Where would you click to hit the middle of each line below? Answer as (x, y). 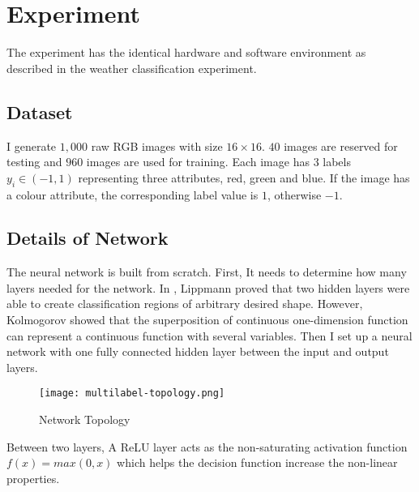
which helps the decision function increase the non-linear (257, 462)
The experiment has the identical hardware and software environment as (186, 52)
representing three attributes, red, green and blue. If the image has (244, 177)
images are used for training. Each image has (198, 162)
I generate (32, 145)
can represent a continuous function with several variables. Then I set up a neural (209, 335)
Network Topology (85, 419)
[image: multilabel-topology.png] (132, 394)
